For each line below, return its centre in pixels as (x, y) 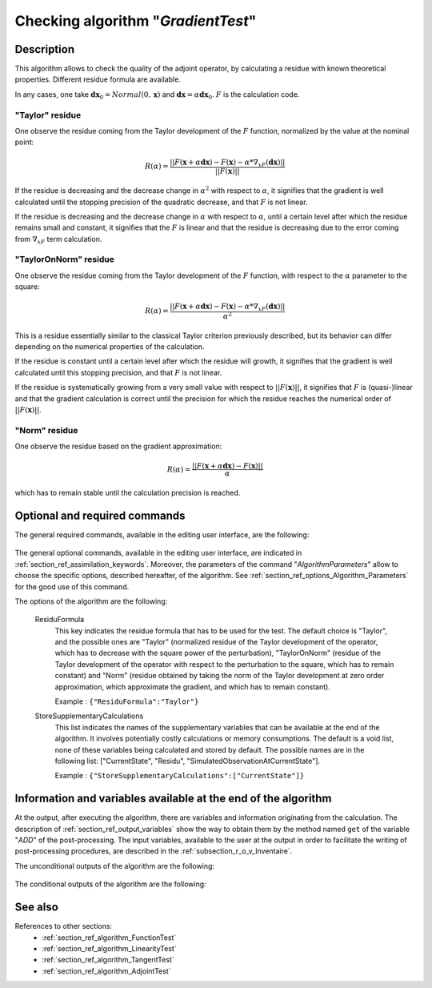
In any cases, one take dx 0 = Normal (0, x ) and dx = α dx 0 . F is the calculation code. (157, 95)
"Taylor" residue (48, 114)
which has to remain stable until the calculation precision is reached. (128, 493)
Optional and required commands (100, 515)
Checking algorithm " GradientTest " (136, 21)
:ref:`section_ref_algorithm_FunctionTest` (109, 938)
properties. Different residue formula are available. (98, 79)
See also (37, 908)
